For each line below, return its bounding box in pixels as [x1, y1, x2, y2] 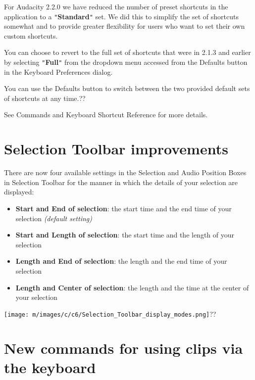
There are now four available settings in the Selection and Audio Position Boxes [4, 167, 247, 178]
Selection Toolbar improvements [4, 139, 228, 159]
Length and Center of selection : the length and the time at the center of [15, 282, 249, 292]
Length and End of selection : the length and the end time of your [15, 256, 227, 266]
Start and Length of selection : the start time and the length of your [15, 230, 235, 240]
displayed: [4, 187, 34, 197]
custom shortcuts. [4, 30, 58, 41]
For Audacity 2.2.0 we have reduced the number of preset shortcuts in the [4, 1, 228, 11]
